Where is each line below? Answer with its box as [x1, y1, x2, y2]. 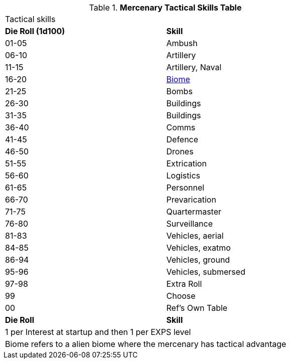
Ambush [166, 38, 198, 48]
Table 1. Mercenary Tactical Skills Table [89, 3, 242, 13]
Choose [166, 291, 196, 301]
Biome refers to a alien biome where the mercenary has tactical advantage [5, 339, 286, 349]
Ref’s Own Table [166, 303, 228, 313]
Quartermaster [166, 207, 222, 217]
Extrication [166, 158, 207, 168]
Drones [166, 146, 194, 156]
